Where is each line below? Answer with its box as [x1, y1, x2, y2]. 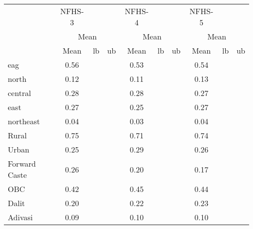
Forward [8, 158, 36, 169]
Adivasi [8, 211, 33, 223]
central [8, 87, 31, 98]
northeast [8, 115, 40, 127]
